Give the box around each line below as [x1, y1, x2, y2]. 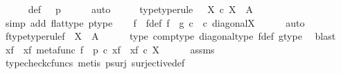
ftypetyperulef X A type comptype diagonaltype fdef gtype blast [5, 29, 336, 43]
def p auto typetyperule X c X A [28, 2, 254, 16]
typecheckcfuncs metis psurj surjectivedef [5, 56, 185, 70]
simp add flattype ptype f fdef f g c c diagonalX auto [5, 15, 305, 29]
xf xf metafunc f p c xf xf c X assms [5, 42, 215, 56]
